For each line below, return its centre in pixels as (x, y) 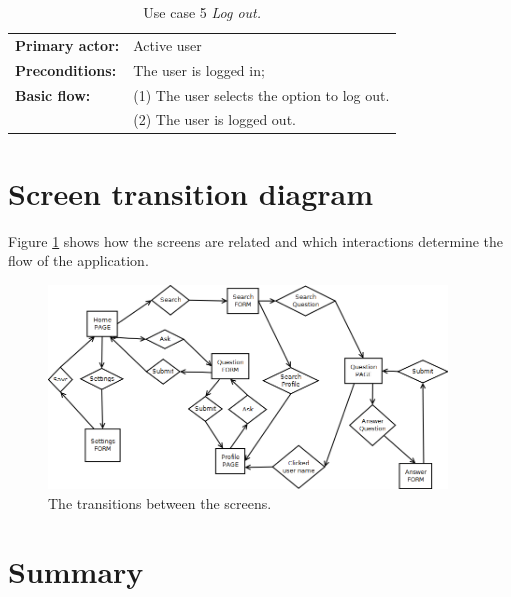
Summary (76, 571)
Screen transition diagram (191, 192)
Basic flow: (53, 94)
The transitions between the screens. (160, 502)
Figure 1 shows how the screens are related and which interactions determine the (256, 240)
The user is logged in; (199, 69)
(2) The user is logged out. (214, 119)
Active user (167, 44)
